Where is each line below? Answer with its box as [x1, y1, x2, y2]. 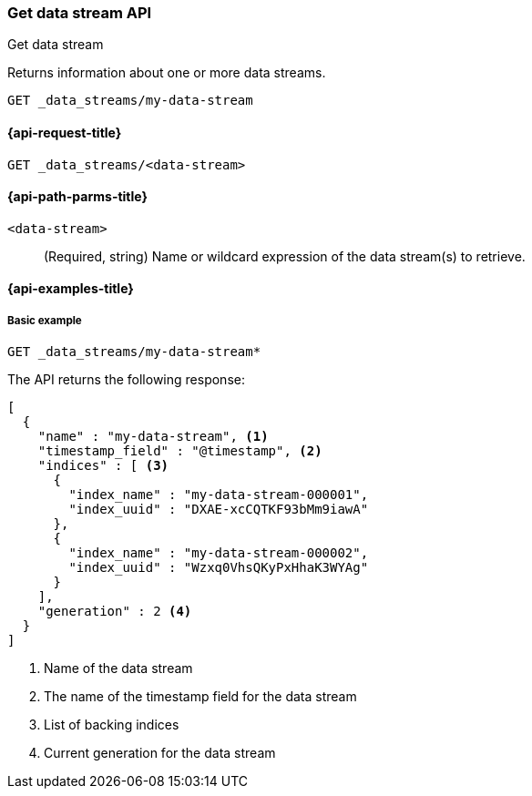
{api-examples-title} [7, 281, 134, 297]
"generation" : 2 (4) [37, 604, 192, 619]
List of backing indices [44, 717, 179, 733]
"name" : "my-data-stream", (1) [37, 429, 269, 444]
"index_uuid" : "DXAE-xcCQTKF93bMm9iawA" [68, 502, 369, 517]
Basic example [7, 313, 82, 327]
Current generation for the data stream [44, 745, 276, 761]
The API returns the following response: [7, 372, 245, 388]
